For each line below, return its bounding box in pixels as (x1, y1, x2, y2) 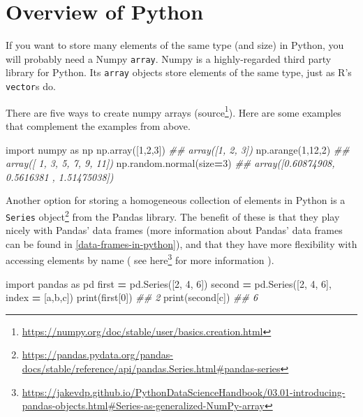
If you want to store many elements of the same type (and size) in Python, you (6, 38, 344, 52)
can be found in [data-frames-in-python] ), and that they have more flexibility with (6, 236, 357, 251)
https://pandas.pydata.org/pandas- (22, 347, 173, 362)
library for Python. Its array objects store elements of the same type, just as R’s (6, 65, 352, 80)
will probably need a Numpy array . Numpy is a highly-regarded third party (6, 51, 332, 66)
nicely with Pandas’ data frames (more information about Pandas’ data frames (6, 223, 343, 237)
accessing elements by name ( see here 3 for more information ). (6, 251, 274, 268)
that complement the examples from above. (6, 118, 191, 133)
